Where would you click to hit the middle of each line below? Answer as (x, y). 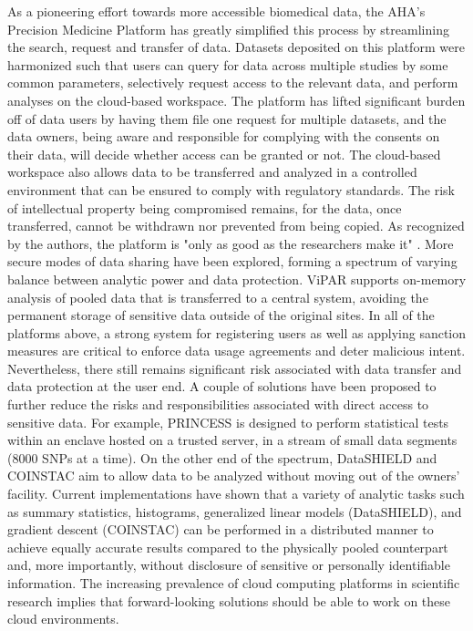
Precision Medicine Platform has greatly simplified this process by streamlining (228, 29)
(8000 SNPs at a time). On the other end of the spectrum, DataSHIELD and (222, 457)
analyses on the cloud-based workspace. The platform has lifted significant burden (236, 100)
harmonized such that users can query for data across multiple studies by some (228, 64)
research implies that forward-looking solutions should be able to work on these (229, 600)
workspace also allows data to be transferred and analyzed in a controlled (212, 172)
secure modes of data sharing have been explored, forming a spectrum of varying (232, 261)
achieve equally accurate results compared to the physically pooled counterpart (228, 547)
